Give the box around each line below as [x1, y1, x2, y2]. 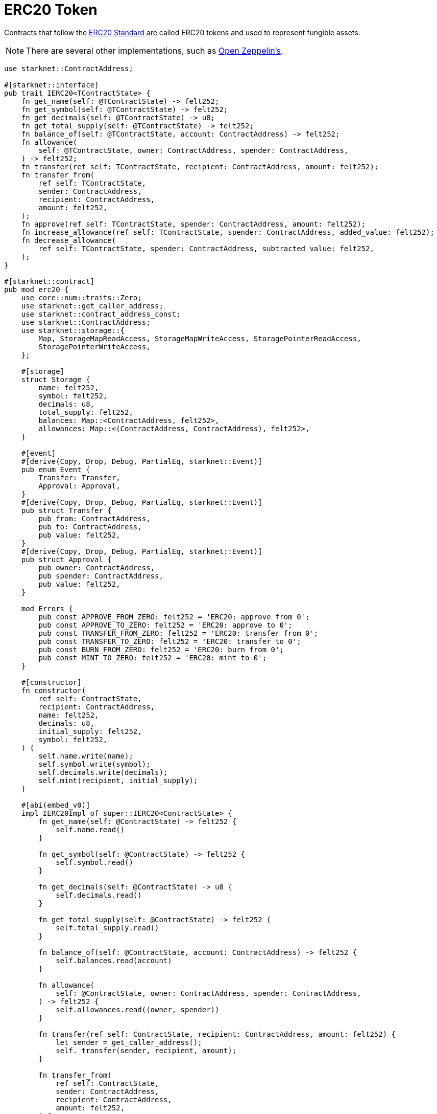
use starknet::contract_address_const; [21, 309, 181, 318]
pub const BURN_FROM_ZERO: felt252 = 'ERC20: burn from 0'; [38, 645, 284, 654]
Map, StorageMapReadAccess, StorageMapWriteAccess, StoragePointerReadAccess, [38, 334, 361, 343]
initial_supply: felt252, [38, 727, 142, 736]
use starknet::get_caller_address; [21, 301, 163, 310]
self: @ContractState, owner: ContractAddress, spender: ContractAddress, [56, 989, 361, 997]
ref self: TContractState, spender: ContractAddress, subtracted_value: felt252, [38, 244, 374, 253]
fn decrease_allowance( [21, 236, 116, 244]
